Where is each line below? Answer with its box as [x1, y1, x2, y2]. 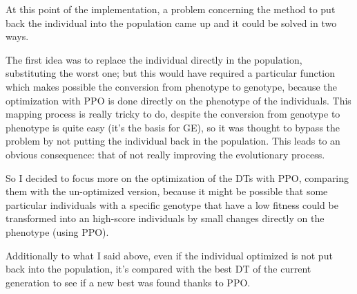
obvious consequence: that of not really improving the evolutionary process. [6, 147, 325, 161]
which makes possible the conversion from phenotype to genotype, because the [6, 79, 337, 93]
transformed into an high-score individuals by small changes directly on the [6, 211, 325, 226]
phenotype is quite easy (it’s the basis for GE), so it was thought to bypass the [6, 120, 340, 134]
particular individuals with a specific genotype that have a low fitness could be [6, 197, 338, 212]
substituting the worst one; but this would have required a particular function [6, 66, 335, 80]
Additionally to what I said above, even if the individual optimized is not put [6, 248, 333, 262]
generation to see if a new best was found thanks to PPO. [6, 275, 251, 289]
